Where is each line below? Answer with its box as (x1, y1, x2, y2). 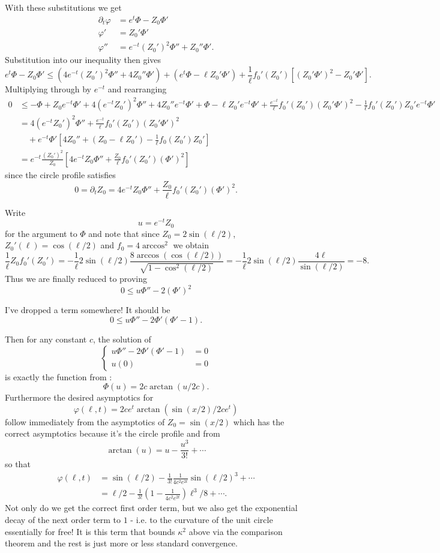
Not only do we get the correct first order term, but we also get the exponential (5, 501, 298, 514)
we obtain (173, 239, 209, 251)
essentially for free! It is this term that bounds (5, 525, 175, 537)
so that (5, 458, 31, 470)
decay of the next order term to (5, 513, 121, 526)
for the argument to (5, 227, 77, 239)
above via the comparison (188, 525, 283, 537)
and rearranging (107, 83, 167, 95)
